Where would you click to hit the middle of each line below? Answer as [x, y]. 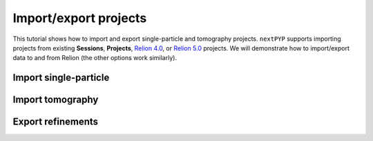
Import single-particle [61, 78]
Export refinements [56, 122]
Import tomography [56, 100]
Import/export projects [80, 18]
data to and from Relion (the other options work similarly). [95, 58]
